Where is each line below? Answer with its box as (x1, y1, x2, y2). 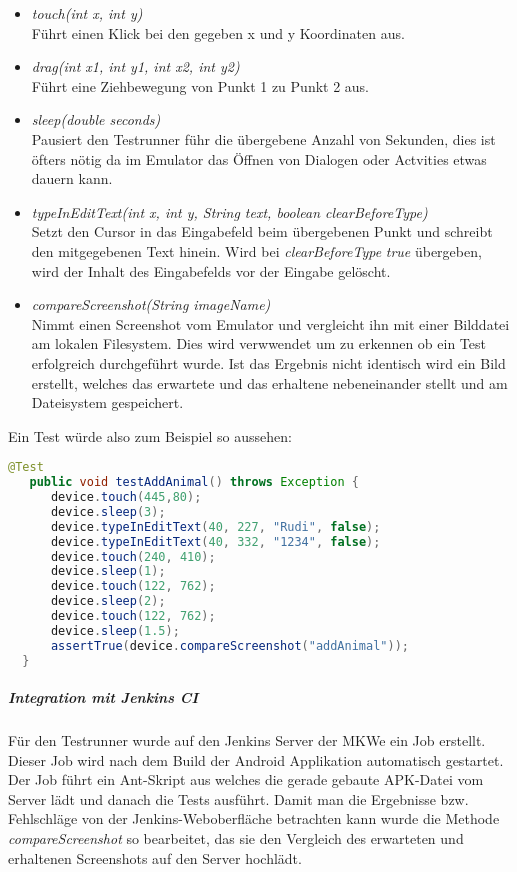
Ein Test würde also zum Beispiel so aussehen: (8, 425, 292, 446)
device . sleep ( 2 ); (50, 594, 166, 609)
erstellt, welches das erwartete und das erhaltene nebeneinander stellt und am (31, 372, 508, 393)
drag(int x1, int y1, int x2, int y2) (31, 56, 240, 77)
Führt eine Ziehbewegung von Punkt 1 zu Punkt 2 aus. (31, 75, 370, 96)
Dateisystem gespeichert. (31, 392, 184, 413)
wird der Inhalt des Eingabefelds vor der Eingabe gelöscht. (31, 260, 391, 281)
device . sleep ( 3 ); (50, 504, 166, 519)
